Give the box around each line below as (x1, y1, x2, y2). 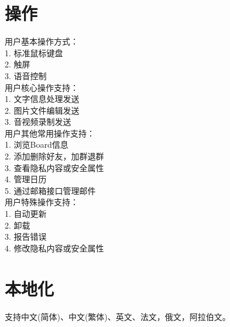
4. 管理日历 (5, 173, 47, 185)
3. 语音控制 (5, 69, 47, 81)
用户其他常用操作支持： (5, 127, 95, 139)
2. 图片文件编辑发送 (5, 104, 80, 116)
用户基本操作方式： (5, 35, 78, 47)
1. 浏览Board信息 (5, 138, 68, 151)
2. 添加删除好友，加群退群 (5, 150, 104, 162)
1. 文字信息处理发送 (5, 93, 80, 105)
